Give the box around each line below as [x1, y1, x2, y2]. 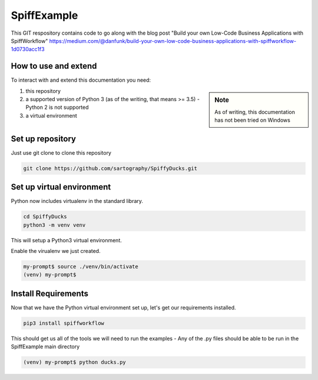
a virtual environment [25, 112, 78, 119]
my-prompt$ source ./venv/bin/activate [23, 263, 138, 270]
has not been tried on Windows [214, 116, 291, 124]
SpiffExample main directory [11, 343, 80, 350]
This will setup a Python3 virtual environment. [11, 236, 122, 244]
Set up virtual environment [11, 182, 111, 192]
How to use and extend [11, 61, 97, 71]
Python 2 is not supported [25, 104, 89, 111]
